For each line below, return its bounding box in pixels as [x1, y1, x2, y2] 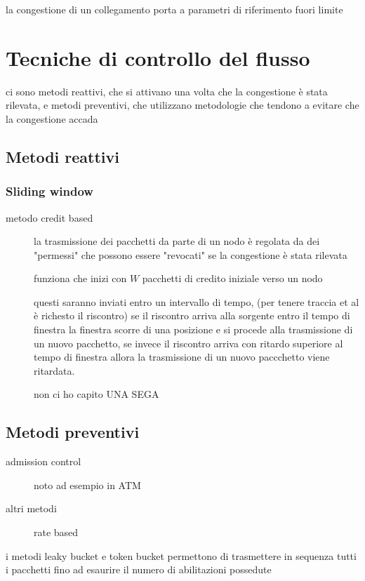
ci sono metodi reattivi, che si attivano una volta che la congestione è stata [6, 84, 328, 98]
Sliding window [6, 182, 93, 200]
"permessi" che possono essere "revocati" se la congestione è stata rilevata [34, 247, 347, 262]
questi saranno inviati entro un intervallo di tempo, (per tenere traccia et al [34, 294, 359, 309]
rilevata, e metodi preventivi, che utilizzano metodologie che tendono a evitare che [6, 98, 359, 112]
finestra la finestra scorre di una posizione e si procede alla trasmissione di [34, 322, 353, 337]
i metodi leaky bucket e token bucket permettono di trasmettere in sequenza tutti [6, 548, 357, 563]
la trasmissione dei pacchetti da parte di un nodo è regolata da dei [34, 234, 320, 248]
